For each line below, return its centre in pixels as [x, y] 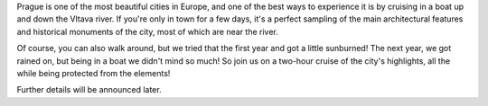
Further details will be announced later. [89, 90]
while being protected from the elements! [94, 73]
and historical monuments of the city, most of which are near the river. [148, 31]
